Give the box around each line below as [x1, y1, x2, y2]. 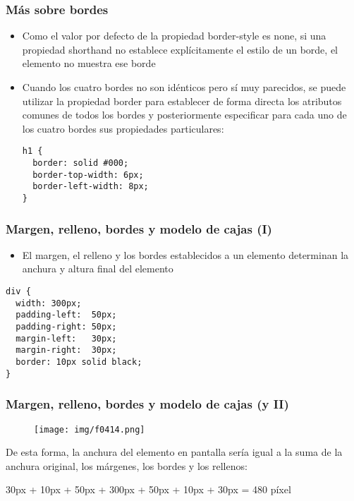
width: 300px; [16, 298, 82, 308]
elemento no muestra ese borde [22, 56, 156, 71]
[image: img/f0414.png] [34, 424, 145, 435]
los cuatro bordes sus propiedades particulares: [22, 121, 224, 135]
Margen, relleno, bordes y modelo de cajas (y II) [6, 395, 289, 413]
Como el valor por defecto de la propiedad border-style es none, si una [22, 28, 326, 43]
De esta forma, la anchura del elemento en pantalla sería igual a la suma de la [6, 445, 343, 459]
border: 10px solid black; [16, 357, 142, 367]
